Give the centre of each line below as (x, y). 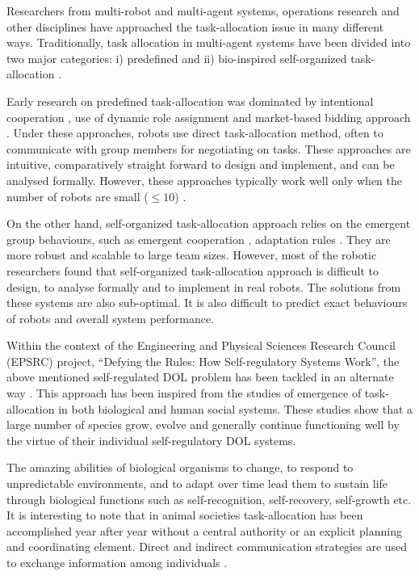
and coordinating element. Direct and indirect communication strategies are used (207, 547)
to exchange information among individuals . (117, 562)
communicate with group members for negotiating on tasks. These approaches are (209, 148)
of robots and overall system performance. (111, 318)
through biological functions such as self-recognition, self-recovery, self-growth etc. (209, 499)
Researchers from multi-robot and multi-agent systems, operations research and (203, 11)
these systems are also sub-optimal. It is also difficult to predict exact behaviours (207, 303)
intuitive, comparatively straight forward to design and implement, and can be (201, 164)
